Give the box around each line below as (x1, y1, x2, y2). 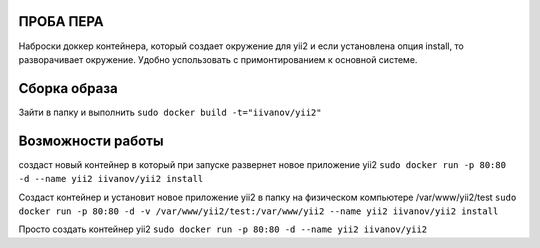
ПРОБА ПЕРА (18, 13, 104, 30)
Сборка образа (18, 80, 119, 97)
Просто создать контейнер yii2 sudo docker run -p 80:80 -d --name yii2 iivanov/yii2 (18, 223, 428, 235)
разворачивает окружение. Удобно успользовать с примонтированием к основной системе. (18, 53, 418, 65)
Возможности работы (18, 132, 164, 149)
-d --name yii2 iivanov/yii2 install (18, 173, 204, 185)
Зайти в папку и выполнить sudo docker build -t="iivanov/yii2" (18, 106, 322, 118)
